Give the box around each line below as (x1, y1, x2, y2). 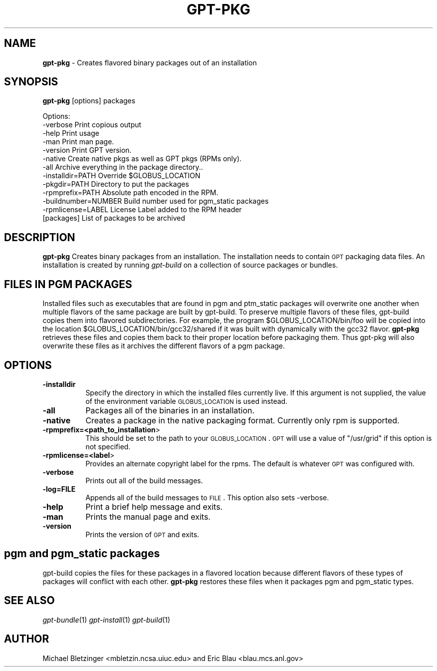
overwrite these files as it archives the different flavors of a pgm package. (42, 341, 285, 350)
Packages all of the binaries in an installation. (85, 405, 255, 415)
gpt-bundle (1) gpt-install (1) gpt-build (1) (42, 615, 171, 624)
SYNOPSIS (4, 75, 58, 88)
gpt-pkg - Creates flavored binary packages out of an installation (42, 58, 257, 67)
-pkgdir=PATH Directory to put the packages (42, 180, 189, 189)
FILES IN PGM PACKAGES (4, 278, 132, 291)
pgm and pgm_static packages (4, 547, 160, 560)
